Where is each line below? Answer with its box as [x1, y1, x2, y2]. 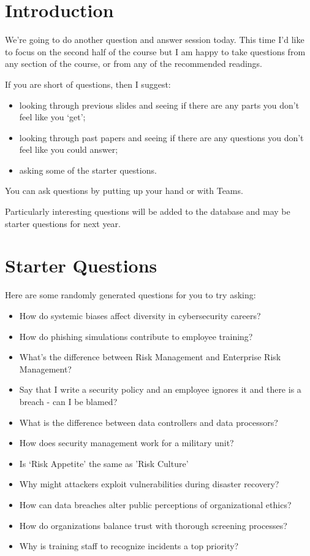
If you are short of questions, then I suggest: [5, 77, 171, 90]
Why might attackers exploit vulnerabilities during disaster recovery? [19, 477, 279, 490]
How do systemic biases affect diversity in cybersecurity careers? [19, 309, 261, 322]
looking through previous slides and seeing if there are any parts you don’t [19, 98, 300, 111]
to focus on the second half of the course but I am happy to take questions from [5, 45, 306, 58]
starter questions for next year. [5, 217, 121, 230]
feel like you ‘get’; [19, 110, 86, 123]
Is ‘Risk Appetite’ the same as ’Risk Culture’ [19, 457, 189, 469]
